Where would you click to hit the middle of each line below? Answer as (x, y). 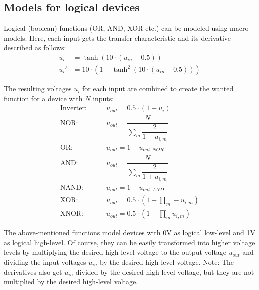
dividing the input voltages (45, 262)
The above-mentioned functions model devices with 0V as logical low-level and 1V (130, 233)
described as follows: (35, 48)
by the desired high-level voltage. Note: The (167, 262)
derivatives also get (33, 272)
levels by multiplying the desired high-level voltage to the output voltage (115, 252)
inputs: (104, 98)
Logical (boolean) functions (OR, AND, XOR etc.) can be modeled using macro (126, 28)
